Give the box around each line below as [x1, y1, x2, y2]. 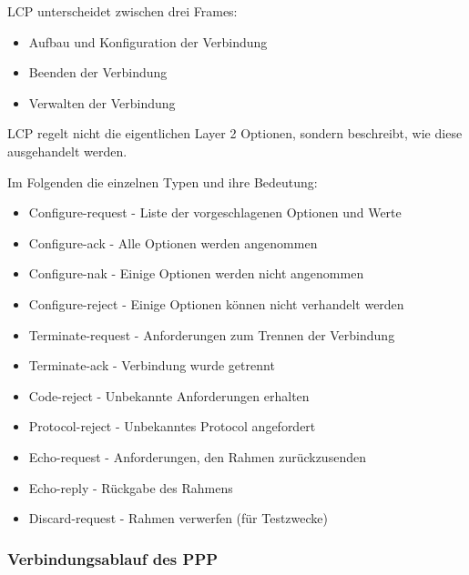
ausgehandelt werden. [7, 141, 127, 160]
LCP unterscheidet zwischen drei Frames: [7, 2, 238, 20]
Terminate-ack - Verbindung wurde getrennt [28, 356, 275, 375]
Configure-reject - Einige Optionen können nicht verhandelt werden [28, 294, 404, 313]
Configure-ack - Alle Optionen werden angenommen [28, 233, 318, 252]
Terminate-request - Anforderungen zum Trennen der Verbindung [28, 325, 395, 344]
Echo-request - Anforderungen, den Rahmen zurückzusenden [28, 447, 366, 466]
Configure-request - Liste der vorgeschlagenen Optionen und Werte [28, 203, 402, 222]
